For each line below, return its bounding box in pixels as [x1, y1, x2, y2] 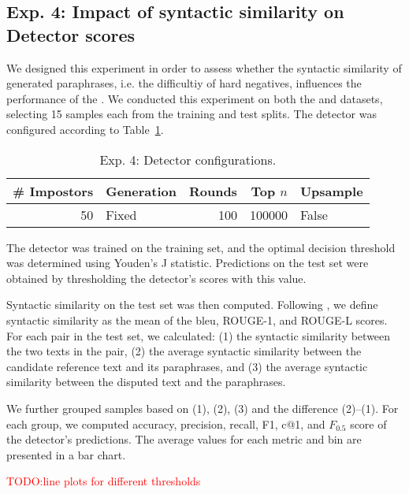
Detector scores [6, 22, 136, 46]
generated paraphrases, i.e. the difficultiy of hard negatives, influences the [6, 75, 362, 91]
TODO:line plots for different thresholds [6, 473, 201, 489]
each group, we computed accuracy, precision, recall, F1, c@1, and [6, 415, 325, 432]
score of [350, 415, 387, 432]
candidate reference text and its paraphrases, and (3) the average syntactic [6, 358, 368, 374]
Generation [106, 181, 177, 200]
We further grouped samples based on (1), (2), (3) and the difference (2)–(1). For [6, 399, 399, 416]
